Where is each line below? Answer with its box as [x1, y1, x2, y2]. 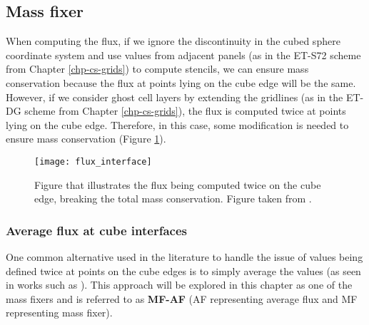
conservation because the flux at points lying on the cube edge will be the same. [6, 75, 356, 90]
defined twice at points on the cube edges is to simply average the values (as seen [6, 263, 361, 278]
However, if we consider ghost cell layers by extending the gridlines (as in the [6, 89, 343, 104]
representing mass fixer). [6, 305, 113, 320]
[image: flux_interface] [34, 156, 152, 167]
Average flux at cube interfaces [6, 221, 187, 239]
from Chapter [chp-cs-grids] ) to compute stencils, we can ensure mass [6, 61, 309, 76]
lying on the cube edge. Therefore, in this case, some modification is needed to [6, 117, 349, 132]
